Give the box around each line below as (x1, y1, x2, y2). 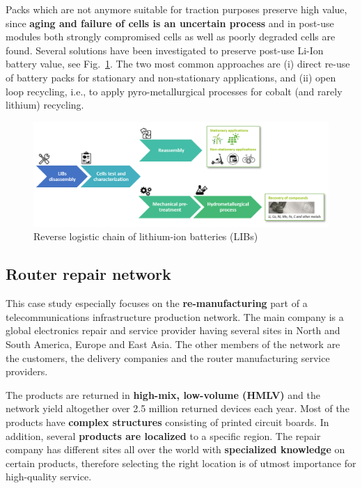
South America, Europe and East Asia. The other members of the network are (6, 337, 340, 352)
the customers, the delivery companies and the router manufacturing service (6, 350, 330, 365)
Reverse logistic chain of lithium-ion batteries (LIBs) (33, 229, 258, 244)
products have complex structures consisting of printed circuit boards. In (6, 415, 329, 430)
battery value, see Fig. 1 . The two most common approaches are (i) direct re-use (6, 56, 350, 71)
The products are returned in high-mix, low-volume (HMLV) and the (6, 387, 320, 402)
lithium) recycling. (6, 97, 84, 112)
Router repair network (6, 263, 171, 285)
